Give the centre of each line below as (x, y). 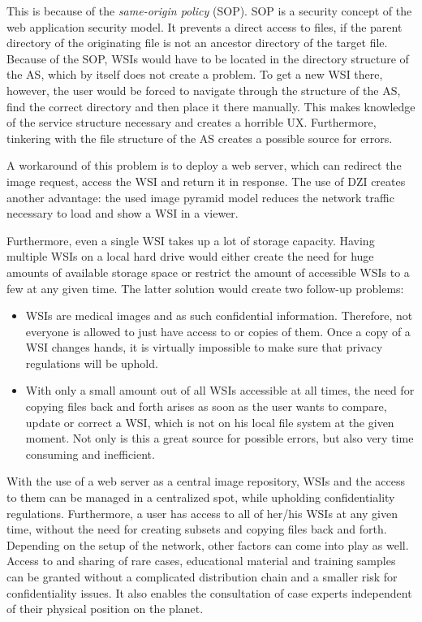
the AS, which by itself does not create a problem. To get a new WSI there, (195, 74)
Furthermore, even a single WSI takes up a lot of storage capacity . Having (191, 240)
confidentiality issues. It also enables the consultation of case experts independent (209, 592)
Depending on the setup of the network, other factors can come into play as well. (208, 544)
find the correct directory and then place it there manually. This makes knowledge (211, 106)
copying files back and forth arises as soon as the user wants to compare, (206, 406)
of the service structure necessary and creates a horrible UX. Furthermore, (192, 122)
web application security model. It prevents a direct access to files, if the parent (205, 26)
